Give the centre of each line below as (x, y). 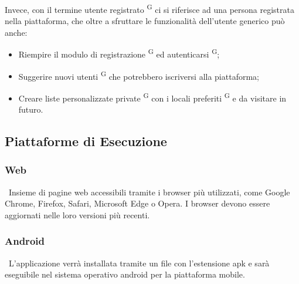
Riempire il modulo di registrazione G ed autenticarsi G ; (119, 53)
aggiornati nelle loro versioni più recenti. (77, 214)
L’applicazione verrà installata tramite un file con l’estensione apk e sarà (139, 263)
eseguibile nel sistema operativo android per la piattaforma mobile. (125, 274)
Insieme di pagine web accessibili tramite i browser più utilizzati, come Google (149, 192)
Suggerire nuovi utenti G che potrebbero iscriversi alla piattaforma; (139, 75)
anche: (16, 32)
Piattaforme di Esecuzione (86, 141)
